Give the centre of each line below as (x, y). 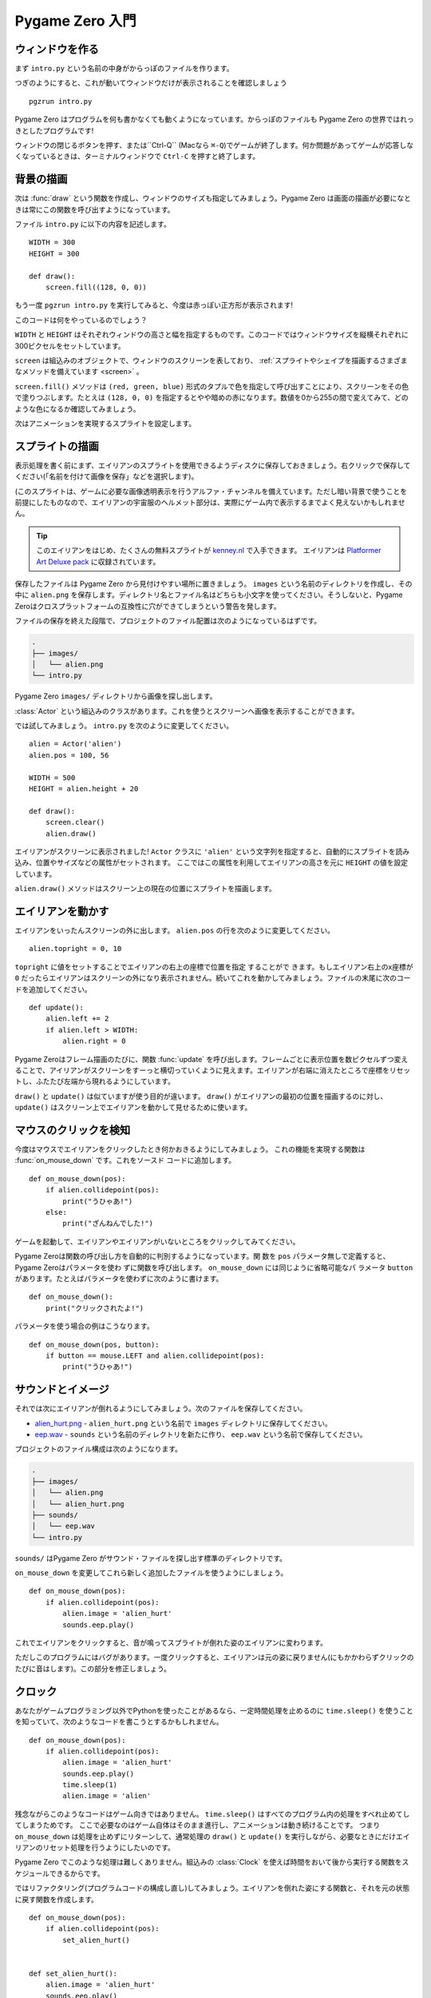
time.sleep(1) (90, 1785)
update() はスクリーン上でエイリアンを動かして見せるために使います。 (133, 1108)
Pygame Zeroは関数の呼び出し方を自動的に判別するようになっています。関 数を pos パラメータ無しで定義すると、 (202, 1256)
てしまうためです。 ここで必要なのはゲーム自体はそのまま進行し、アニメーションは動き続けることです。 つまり (198, 1825)
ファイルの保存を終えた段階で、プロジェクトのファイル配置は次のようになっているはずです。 (168, 621)
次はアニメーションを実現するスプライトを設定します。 (105, 423)
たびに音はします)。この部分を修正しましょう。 (93, 1668)
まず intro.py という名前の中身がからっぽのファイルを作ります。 (124, 69)
